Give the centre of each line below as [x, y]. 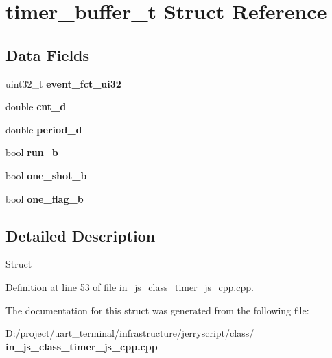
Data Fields [48, 54]
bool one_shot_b [46, 175]
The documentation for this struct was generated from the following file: [157, 310]
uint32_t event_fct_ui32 [63, 83]
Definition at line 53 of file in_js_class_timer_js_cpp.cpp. [130, 286]
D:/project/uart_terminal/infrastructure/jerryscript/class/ [130, 333]
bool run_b [32, 152]
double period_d [44, 129]
